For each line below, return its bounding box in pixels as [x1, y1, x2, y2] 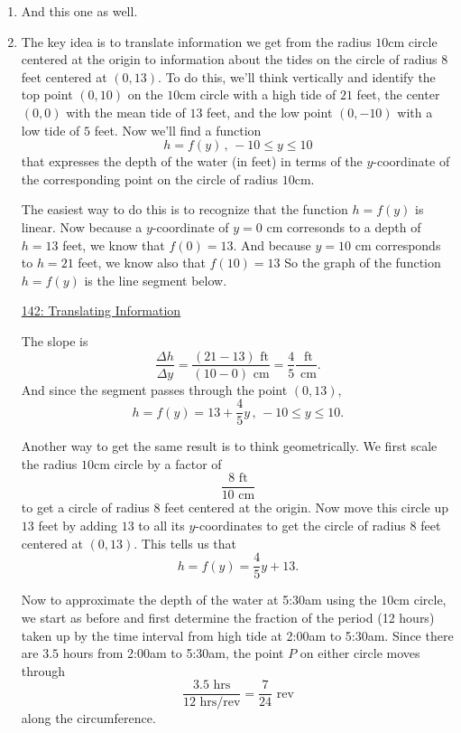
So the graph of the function [284, 253, 441, 272]
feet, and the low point [207, 102, 333, 121]
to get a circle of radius [21, 498, 150, 517]
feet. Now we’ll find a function [94, 120, 262, 139]
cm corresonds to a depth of [266, 217, 421, 236]
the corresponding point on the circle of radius [21, 169, 279, 188]
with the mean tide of [66, 102, 186, 121]
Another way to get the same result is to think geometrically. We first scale [21, 437, 438, 456]
